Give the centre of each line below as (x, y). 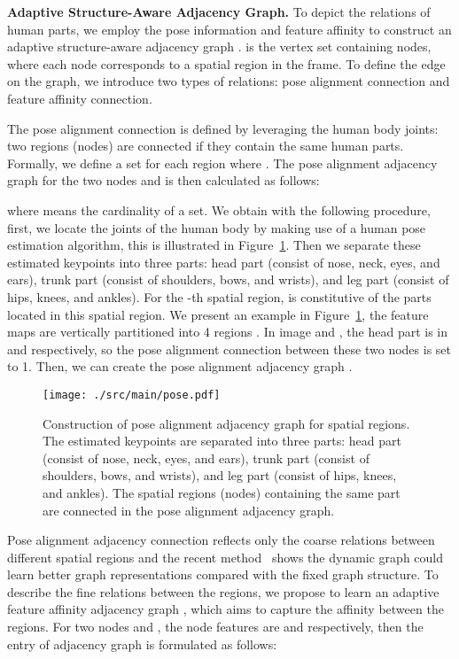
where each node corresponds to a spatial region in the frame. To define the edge (226, 63)
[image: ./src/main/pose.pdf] (132, 395)
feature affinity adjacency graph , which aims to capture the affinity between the (226, 609)
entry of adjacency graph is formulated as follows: (142, 643)
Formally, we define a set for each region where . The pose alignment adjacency (222, 163)
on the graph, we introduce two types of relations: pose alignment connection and (229, 81)
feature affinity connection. (80, 98)
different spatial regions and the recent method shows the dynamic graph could (226, 557)
